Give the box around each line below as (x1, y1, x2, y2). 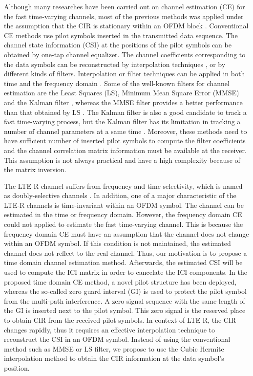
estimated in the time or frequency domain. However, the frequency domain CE (4, 209, 242, 220)
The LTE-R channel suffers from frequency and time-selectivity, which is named (4, 180, 243, 191)
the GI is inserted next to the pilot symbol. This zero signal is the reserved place (4, 305, 246, 315)
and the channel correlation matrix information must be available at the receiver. (4, 145, 247, 155)
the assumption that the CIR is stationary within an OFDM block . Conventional (4, 21, 249, 31)
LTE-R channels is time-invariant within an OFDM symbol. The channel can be (4, 199, 244, 210)
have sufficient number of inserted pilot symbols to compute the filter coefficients (4, 135, 246, 146)
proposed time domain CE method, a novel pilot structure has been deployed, (4, 276, 237, 287)
